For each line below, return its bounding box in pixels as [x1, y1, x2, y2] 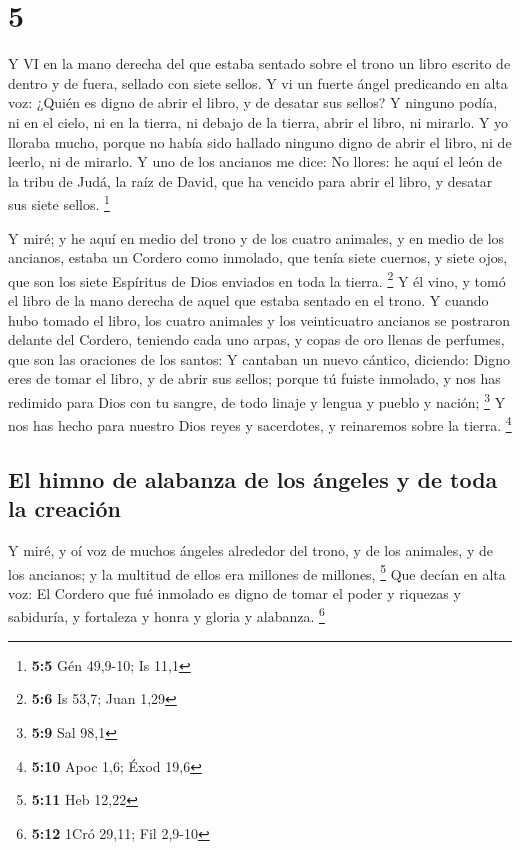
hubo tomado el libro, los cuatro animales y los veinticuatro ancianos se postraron [8, 309, 510, 330]
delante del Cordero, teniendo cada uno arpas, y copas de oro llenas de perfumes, [8, 329, 505, 350]
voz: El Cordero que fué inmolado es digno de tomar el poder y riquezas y [8, 582, 461, 603]
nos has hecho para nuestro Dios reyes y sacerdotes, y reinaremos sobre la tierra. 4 [8, 412, 512, 435]
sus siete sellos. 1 [8, 191, 110, 214]
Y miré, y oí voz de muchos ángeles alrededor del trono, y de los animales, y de [8, 540, 493, 561]
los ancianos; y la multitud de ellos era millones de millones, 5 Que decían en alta [8, 560, 506, 584]
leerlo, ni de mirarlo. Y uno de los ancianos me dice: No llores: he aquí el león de [8, 151, 502, 172]
